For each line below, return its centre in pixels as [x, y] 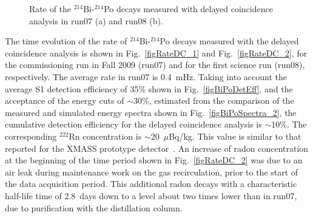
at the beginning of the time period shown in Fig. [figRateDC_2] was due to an [154, 160]
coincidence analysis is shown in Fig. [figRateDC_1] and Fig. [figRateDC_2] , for [156, 53]
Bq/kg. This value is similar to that [235, 136]
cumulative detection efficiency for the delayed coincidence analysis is [133, 124]
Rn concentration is [105, 136]
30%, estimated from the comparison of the [214, 100]
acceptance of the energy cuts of [65, 100]
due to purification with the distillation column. [94, 207]
